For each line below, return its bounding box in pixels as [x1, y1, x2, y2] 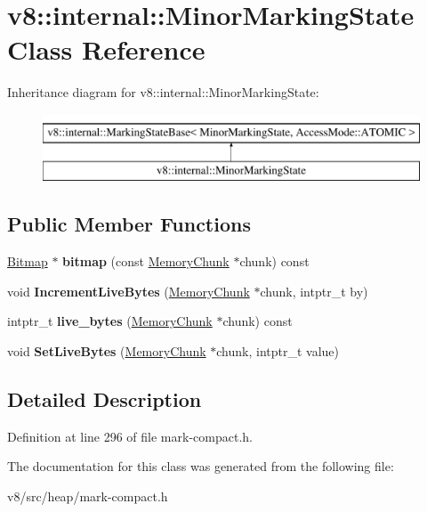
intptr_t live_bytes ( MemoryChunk [7, 312, 213, 330]
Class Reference [7, 31, 205, 68]
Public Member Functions [7, 210, 251, 238]
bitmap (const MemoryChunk [62, 252, 230, 271]
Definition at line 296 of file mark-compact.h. [7, 427, 253, 445]
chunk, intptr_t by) [260, 281, 368, 300]
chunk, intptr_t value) [216, 342, 340, 361]
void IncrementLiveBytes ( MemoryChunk [7, 281, 250, 300]
